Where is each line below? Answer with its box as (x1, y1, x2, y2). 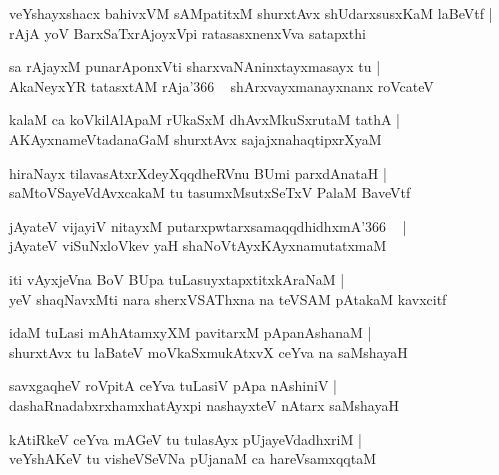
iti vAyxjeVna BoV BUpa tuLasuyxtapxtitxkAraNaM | (9, 268, 345, 289)
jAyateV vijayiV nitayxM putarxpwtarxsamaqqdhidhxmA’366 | (9, 215, 407, 236)
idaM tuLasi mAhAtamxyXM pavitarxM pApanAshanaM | (9, 322, 372, 343)
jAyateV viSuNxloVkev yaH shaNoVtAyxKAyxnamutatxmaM (9, 235, 387, 256)
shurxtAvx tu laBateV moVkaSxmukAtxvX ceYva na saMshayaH (9, 341, 408, 362)
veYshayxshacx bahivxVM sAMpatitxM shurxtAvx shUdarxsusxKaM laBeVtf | (9, 3, 493, 23)
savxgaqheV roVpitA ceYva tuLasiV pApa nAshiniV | (9, 375, 337, 396)
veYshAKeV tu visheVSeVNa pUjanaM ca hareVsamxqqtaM (9, 448, 377, 469)
